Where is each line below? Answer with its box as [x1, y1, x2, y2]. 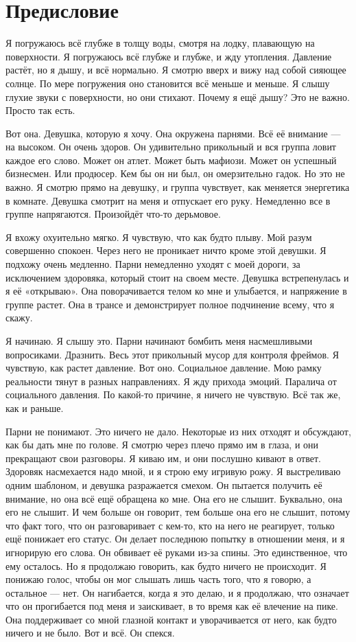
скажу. [5, 310, 33, 325]
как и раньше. [5, 400, 64, 415]
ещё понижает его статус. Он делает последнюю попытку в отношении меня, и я [5, 531, 345, 546]
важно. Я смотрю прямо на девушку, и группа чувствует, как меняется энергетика [5, 180, 350, 194]
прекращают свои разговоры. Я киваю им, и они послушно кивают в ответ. [5, 450, 321, 465]
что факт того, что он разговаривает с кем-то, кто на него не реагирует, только [5, 518, 335, 532]
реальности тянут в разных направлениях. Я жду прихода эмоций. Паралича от [5, 374, 337, 388]
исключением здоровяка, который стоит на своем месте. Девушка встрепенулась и [5, 270, 349, 284]
